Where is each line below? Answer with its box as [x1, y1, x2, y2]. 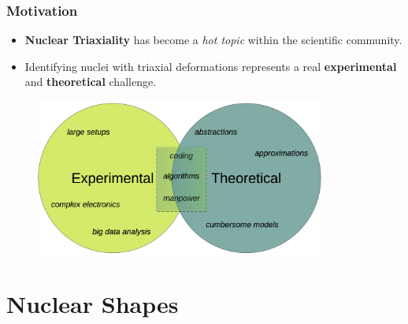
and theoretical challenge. [24, 73, 157, 90]
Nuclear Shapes [6, 288, 179, 320]
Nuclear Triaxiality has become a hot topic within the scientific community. [24, 32, 402, 48]
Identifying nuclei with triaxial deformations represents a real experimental [24, 58, 397, 74]
